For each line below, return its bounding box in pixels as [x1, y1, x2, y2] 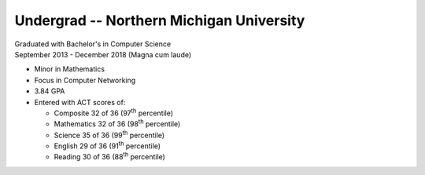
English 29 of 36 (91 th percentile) [54, 140, 161, 151]
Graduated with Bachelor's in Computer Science [14, 39, 172, 49]
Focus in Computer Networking [34, 75, 136, 85]
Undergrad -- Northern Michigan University [14, 12, 305, 29]
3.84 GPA [34, 86, 65, 96]
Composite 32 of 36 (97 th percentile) [54, 107, 173, 118]
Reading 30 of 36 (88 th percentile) [54, 151, 165, 162]
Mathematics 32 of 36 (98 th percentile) [54, 118, 181, 129]
